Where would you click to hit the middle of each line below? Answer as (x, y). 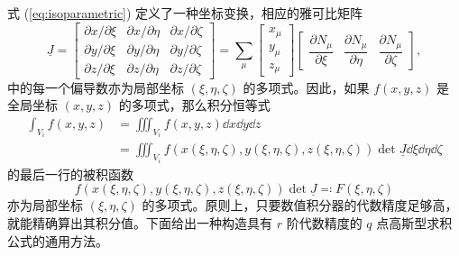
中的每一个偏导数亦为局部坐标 (96, 87)
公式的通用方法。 (58, 240)
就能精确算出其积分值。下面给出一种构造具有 (140, 223)
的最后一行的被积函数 (70, 174)
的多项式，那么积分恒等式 (194, 105)
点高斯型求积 (414, 223)
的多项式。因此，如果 (306, 87)
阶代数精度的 (324, 223)
